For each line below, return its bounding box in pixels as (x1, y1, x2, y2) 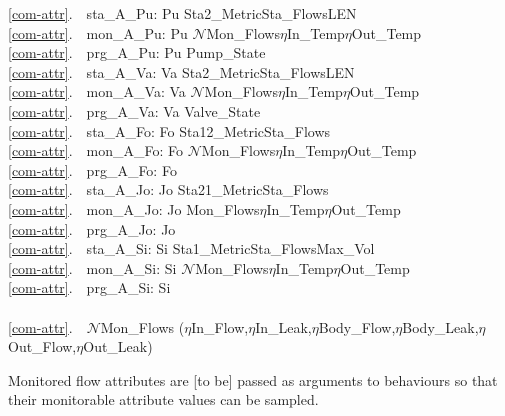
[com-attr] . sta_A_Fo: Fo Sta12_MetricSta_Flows (8, 120, 331, 141)
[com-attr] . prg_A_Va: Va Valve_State (8, 100, 261, 121)
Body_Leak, (402, 316, 479, 337)
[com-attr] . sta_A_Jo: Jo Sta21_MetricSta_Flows (8, 179, 329, 200)
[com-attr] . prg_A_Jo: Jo (8, 218, 176, 239)
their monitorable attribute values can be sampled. (8, 389, 319, 410)
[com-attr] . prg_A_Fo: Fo (8, 159, 177, 180)
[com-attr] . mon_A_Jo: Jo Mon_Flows (8, 198, 260, 219)
